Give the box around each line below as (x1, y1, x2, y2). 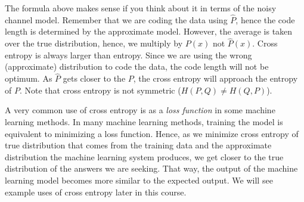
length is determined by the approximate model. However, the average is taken (5, 25, 293, 38)
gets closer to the (63, 72, 126, 85)
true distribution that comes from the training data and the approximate (5, 139, 272, 151)
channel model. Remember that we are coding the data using (5, 13, 228, 26)
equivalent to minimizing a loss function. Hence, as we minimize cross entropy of (5, 127, 299, 139)
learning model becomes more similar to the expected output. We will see (5, 173, 273, 186)
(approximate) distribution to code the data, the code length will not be (5, 60, 269, 73)
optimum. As (5, 72, 52, 85)
